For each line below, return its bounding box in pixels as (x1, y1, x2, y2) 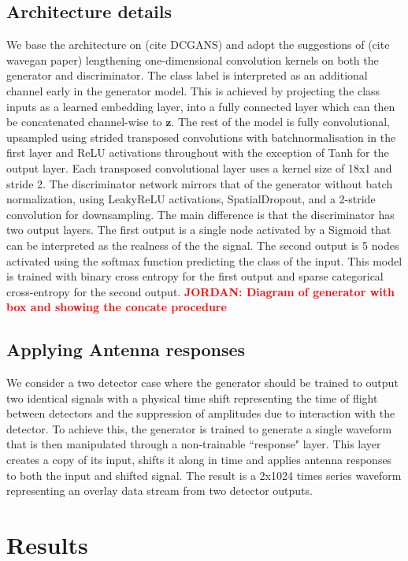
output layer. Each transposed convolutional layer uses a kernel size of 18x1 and (6, 159, 392, 176)
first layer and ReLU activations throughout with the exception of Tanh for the (6, 144, 389, 161)
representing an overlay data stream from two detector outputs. (6, 482, 313, 499)
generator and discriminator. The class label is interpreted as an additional (6, 67, 368, 84)
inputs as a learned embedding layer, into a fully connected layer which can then (6, 98, 395, 114)
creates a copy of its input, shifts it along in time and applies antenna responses (6, 451, 392, 468)
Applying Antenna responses (6, 337, 246, 362)
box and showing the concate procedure (6, 299, 227, 315)
